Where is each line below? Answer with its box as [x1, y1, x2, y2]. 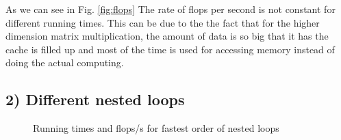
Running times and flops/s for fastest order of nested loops [33, 121, 279, 135]
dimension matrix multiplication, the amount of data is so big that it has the [5, 29, 329, 43]
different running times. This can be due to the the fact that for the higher [5, 15, 320, 29]
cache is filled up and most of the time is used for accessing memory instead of [5, 42, 335, 56]
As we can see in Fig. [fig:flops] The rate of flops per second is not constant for [5, 2, 336, 16]
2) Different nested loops [5, 89, 185, 110]
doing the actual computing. [5, 55, 124, 70]
